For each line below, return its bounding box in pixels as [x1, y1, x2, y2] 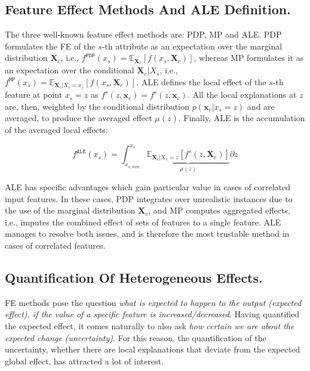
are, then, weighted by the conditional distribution [5, 100, 189, 112]
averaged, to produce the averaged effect [5, 112, 152, 124]
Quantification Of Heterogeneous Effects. [5, 268, 263, 287]
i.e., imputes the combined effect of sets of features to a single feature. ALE [5, 215, 281, 228]
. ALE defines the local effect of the [136, 75, 266, 88]
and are [247, 100, 275, 112]
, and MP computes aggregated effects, [148, 204, 290, 217]
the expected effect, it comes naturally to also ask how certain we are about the [5, 320, 294, 332]
